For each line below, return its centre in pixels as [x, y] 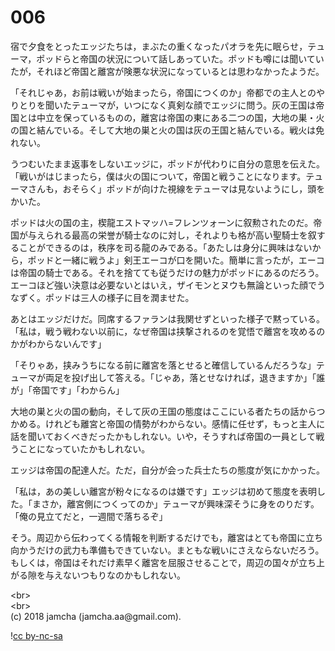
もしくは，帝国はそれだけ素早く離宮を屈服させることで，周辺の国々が [155, 562]
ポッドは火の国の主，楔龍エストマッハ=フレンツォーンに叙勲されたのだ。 [162, 222]
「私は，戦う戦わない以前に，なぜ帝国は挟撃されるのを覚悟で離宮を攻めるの [168, 331]
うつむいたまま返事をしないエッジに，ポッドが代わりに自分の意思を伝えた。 [167, 163]
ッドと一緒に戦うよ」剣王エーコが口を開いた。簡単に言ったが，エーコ [180, 260]
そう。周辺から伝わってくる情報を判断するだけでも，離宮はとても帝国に [158, 537]
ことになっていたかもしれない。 [84, 448]
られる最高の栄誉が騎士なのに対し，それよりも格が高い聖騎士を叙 [180, 235]
